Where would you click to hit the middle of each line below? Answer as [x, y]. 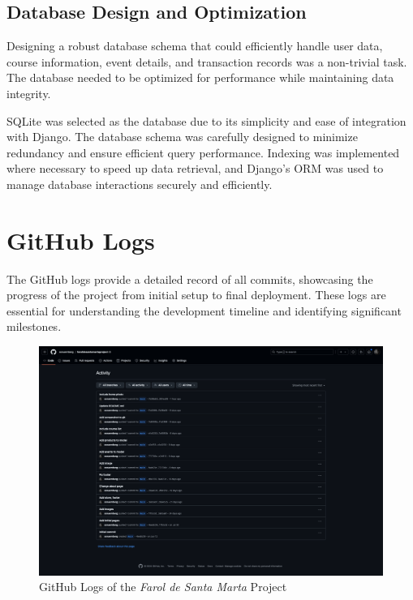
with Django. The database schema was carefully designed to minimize [182, 137]
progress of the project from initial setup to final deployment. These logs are [196, 295]
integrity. [29, 93]
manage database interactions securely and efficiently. [140, 184]
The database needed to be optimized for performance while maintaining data [200, 77]
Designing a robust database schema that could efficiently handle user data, [195, 46]
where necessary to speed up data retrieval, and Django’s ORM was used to [195, 168]
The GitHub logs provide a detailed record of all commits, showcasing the [190, 279]
